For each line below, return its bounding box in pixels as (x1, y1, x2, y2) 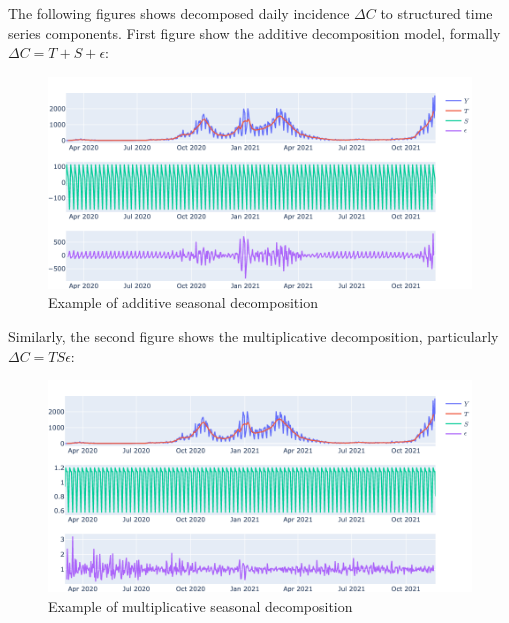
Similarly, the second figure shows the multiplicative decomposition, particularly (8, 325, 499, 346)
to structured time (380, 3, 493, 23)
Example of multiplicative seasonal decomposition (48, 595, 353, 616)
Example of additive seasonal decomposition (48, 292, 318, 313)
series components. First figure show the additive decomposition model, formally (8, 22, 501, 43)
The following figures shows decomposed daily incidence (8, 3, 350, 23)
